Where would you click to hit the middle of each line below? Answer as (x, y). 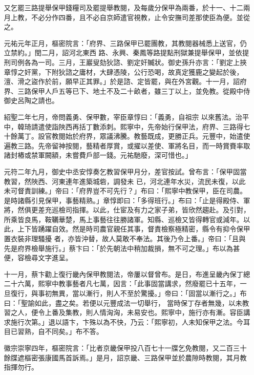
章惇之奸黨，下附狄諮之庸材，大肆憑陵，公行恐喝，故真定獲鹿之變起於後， (124, 72)
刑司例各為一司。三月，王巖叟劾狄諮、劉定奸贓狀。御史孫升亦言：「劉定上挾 (125, 62)
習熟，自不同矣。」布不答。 (60, 331)
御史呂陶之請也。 (31, 100)
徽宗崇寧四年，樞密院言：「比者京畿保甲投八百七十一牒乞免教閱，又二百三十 (125, 348)
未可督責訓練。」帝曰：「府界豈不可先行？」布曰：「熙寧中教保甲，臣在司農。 (125, 191)
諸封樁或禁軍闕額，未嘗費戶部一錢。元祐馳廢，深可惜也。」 (98, 155)
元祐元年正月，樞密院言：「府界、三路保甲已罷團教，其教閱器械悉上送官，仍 (125, 43)
